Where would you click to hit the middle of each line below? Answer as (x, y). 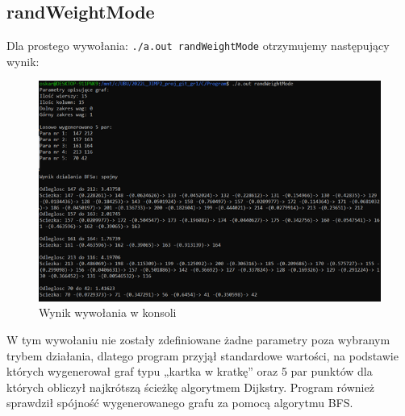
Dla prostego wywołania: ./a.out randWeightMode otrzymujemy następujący (198, 46)
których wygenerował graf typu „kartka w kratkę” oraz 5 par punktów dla (190, 371)
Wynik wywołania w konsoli (108, 312)
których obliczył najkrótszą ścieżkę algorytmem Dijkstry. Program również (190, 387)
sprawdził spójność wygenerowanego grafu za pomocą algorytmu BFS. (180, 403)
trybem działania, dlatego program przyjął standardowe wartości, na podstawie (202, 355)
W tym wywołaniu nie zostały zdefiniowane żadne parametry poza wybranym (198, 339)
